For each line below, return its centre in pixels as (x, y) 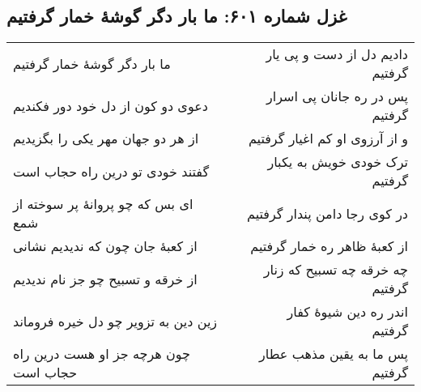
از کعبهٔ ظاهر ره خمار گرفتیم (329, 246)
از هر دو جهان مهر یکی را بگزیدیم (106, 138)
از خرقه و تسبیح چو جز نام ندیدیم (105, 279)
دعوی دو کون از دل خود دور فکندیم (111, 105)
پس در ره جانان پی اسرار (337, 96)
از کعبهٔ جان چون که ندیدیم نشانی (105, 246)
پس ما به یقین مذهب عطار (334, 354)
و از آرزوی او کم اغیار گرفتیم (328, 138)
